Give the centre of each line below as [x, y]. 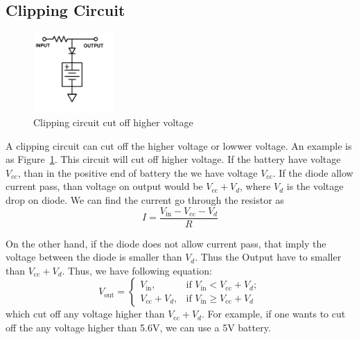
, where [255, 186]
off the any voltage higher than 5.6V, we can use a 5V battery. [138, 327]
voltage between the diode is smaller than [94, 257]
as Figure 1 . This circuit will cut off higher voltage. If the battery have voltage [173, 159]
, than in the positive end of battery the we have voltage [138, 172]
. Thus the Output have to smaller [268, 257]
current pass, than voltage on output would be [104, 186]
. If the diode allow [313, 172]
